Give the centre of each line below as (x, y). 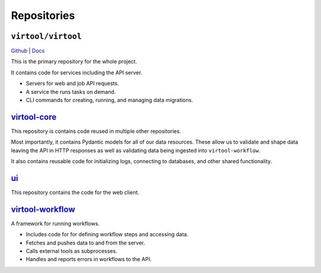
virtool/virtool (46, 36)
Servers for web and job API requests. (72, 84)
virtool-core (34, 117)
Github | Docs (28, 51)
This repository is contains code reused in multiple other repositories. (96, 131)
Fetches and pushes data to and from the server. (86, 243)
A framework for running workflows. (55, 223)
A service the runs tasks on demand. (71, 91)
